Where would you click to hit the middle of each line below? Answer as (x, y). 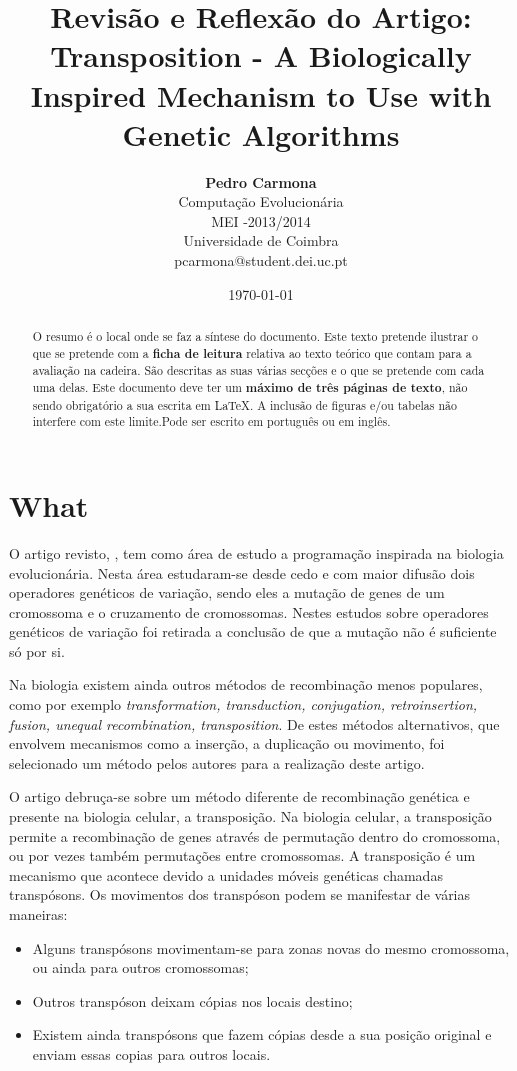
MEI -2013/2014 (261, 220)
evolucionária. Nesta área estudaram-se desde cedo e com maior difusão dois (242, 572)
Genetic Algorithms (261, 133)
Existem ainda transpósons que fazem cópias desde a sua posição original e (262, 1034)
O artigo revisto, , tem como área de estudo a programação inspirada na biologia (256, 552)
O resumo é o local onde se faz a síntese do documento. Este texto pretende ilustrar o (255, 336)
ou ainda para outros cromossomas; (140, 967)
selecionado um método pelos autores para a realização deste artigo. (217, 762)
